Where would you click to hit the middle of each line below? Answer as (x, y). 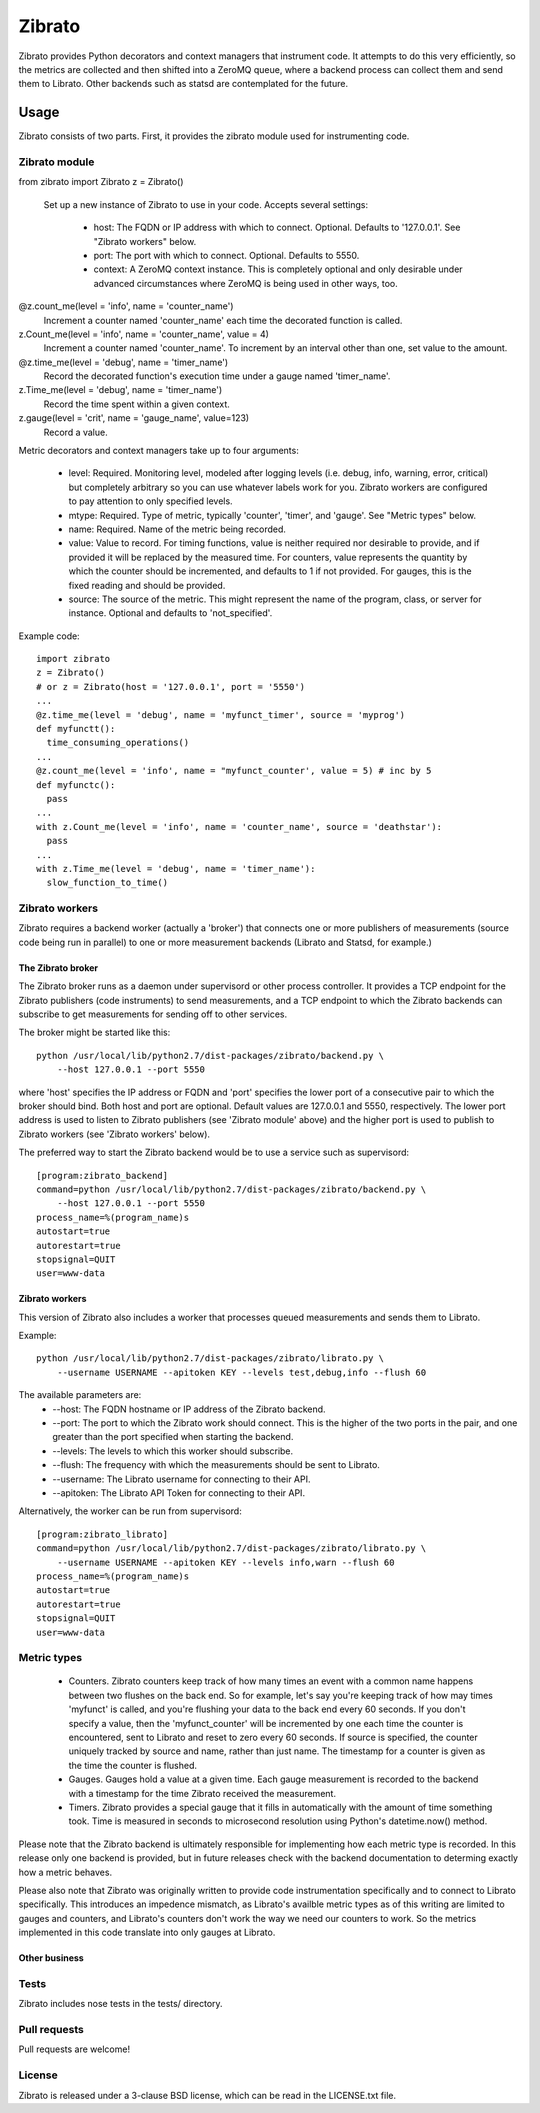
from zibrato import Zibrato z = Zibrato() (101, 182)
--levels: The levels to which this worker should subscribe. (173, 1451)
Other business (51, 1958)
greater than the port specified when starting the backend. (173, 1437)
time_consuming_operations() (118, 743)
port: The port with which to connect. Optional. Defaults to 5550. (226, 255)
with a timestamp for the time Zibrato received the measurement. (202, 1793)
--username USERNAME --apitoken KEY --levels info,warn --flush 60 (225, 1562)
